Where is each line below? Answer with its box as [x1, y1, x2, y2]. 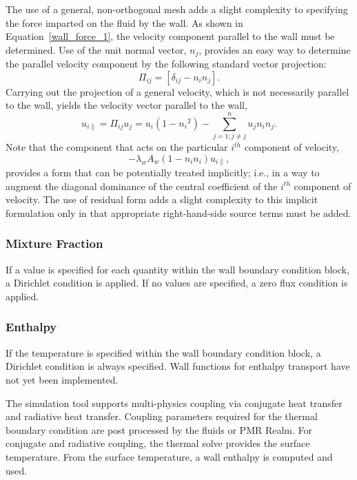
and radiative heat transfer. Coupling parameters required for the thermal [6, 409, 318, 424]
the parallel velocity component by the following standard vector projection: [6, 56, 327, 71]
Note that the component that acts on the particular [6, 140, 228, 154]
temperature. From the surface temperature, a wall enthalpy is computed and [6, 449, 333, 463]
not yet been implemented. [6, 372, 119, 386]
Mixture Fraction [6, 235, 103, 252]
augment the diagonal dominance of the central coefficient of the [6, 178, 278, 193]
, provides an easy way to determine [198, 42, 351, 56]
